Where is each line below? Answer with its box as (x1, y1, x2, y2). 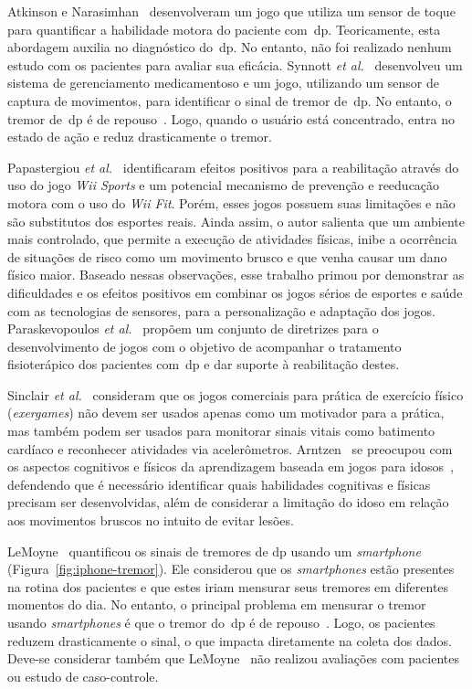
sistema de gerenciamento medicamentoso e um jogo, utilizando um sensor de (7, 73, 439, 92)
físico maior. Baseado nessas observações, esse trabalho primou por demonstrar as (7, 265, 465, 284)
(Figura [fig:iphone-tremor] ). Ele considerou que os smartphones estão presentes (7, 559, 455, 578)
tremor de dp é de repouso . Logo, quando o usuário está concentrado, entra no (7, 109, 455, 128)
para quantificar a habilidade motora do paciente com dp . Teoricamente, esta (7, 19, 441, 38)
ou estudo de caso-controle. (7, 666, 159, 685)
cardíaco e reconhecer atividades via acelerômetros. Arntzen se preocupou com (7, 439, 453, 458)
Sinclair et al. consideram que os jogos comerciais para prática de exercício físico (7, 385, 464, 404)
